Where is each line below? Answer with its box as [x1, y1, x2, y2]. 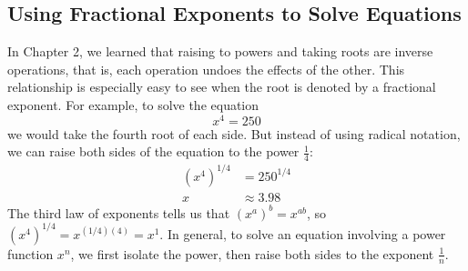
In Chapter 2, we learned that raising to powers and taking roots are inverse [7, 42, 433, 61]
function [7, 244, 54, 263]
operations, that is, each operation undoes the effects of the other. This [7, 59, 405, 78]
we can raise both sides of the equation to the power [7, 142, 300, 161]
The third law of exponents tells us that [7, 203, 230, 222]
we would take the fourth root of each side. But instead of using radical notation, [7, 124, 461, 143]
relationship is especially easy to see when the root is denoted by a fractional [7, 77, 436, 96]
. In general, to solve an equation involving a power [159, 224, 446, 243]
